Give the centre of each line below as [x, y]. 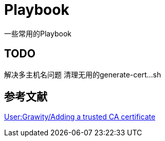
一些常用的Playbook [38, 33]
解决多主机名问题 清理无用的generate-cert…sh [83, 74]
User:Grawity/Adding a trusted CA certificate [80, 117]
